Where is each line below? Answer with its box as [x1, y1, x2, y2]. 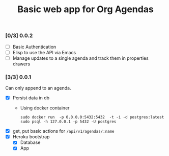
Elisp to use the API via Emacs [12, 49, 76, 55]
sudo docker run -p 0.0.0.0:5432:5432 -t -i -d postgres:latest [20, 115, 164, 120]
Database [20, 139, 41, 145]
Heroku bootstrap [12, 134, 50, 140]
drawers [12, 61, 31, 67]
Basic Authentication [12, 44, 57, 50]
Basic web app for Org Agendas [17, 4, 154, 15]
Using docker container [20, 105, 70, 111]
